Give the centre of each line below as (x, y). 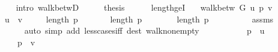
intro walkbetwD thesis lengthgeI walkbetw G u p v (144, 7)
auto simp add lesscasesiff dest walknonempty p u (144, 30)
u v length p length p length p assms (139, 19)
